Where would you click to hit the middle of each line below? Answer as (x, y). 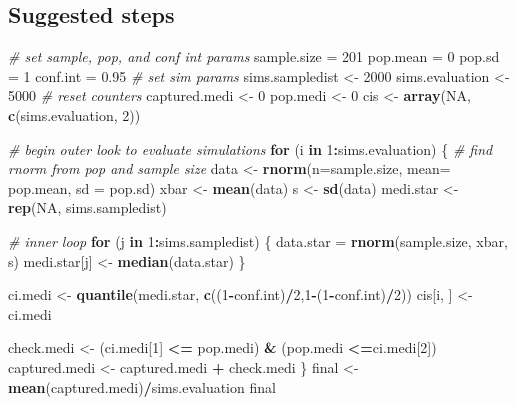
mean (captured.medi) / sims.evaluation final (142, 386)
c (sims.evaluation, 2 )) (74, 114)
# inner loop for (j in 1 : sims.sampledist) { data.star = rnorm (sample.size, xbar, (258, 240)
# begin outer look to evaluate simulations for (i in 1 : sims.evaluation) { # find (250, 148)
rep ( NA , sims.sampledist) (87, 207)
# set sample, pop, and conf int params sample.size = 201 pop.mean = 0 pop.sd (254, 56)
